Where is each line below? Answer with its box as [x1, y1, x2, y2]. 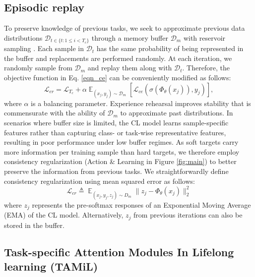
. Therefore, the [182, 62, 230, 73]
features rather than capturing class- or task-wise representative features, [4, 127, 226, 137]
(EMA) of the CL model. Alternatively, [4, 210, 124, 220]
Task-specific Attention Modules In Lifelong [4, 244, 234, 259]
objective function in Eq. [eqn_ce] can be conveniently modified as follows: [4, 72, 231, 83]
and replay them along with [87, 62, 172, 73]
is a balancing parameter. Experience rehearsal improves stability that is [31, 98, 251, 108]
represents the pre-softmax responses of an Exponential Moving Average [32, 199, 251, 210]
